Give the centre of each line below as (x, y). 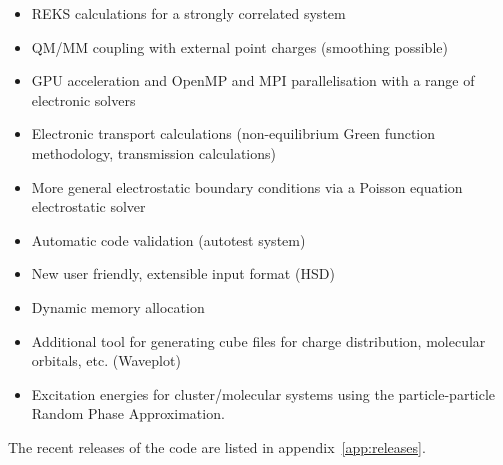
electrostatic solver (88, 206)
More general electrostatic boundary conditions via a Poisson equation (247, 186)
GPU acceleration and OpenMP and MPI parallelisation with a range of (253, 80)
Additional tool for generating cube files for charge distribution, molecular (258, 340)
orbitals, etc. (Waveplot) (106, 360)
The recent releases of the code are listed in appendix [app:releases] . (217, 446)
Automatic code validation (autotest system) (168, 239)
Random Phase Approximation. (128, 413)
